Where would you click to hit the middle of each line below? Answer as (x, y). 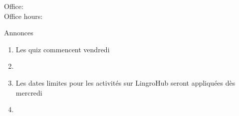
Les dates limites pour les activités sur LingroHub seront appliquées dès (125, 82)
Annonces (19, 33)
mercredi (29, 92)
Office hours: (23, 16)
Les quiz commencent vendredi (63, 49)
